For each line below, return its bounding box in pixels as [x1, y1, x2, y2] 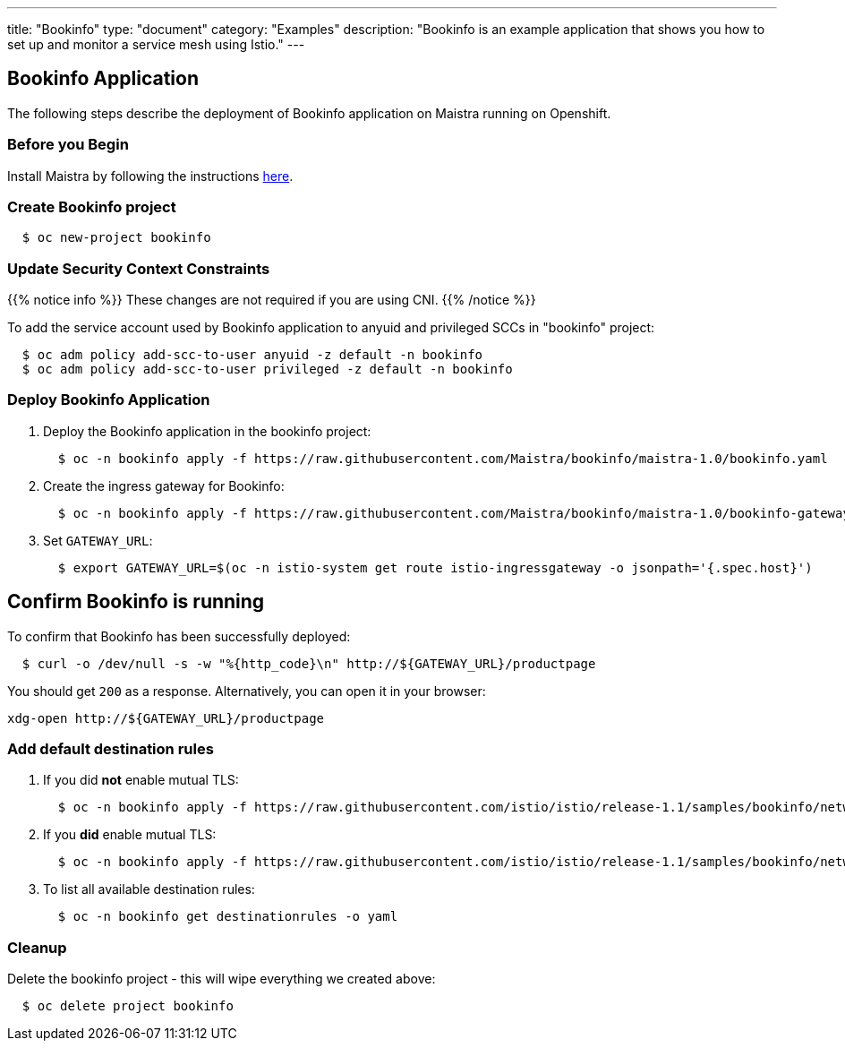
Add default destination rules [7, 740, 214, 759]
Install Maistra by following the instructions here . [7, 168, 294, 184]
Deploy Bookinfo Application [7, 391, 210, 409]
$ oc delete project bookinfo [21, 999, 234, 1014]
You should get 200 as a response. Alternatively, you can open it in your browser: [7, 683, 486, 699]
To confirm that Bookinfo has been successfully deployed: [7, 628, 351, 644]
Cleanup [7, 938, 67, 957]
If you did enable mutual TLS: [43, 827, 217, 843]
